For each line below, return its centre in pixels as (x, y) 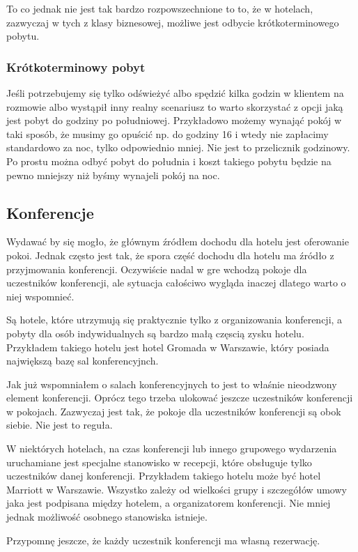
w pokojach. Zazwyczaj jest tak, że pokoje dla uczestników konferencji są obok (174, 411)
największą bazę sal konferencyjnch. (83, 361)
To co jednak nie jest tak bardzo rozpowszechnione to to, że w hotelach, (160, 8)
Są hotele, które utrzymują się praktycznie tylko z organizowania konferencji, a (174, 320)
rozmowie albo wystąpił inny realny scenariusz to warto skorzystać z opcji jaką (175, 106)
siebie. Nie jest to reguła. (60, 425)
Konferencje (50, 212)
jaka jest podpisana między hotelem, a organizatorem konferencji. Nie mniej (169, 503)
